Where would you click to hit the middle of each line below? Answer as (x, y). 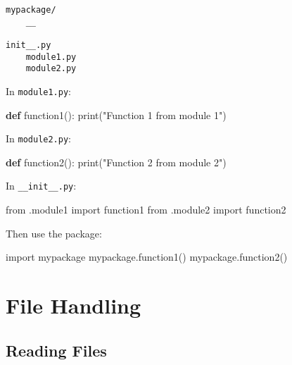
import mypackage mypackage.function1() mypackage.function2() (147, 257)
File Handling (74, 305)
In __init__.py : (41, 186)
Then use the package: (54, 233)
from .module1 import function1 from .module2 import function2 (146, 210)
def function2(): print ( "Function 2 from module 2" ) (116, 162)
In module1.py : (38, 91)
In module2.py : (38, 138)
